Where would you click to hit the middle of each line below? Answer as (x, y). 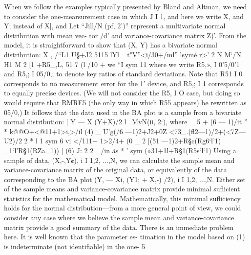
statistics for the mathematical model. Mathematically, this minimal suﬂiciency (122, 198)
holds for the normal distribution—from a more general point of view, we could (123, 208)
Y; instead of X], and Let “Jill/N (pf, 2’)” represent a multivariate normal (115, 26)
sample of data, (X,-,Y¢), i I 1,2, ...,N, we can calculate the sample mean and (119, 160)
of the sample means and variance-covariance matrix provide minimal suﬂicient (122, 189)
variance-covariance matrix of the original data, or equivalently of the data (115, 170)
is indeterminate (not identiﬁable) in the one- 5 (75, 246)
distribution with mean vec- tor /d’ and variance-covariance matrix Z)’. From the (125, 35)
